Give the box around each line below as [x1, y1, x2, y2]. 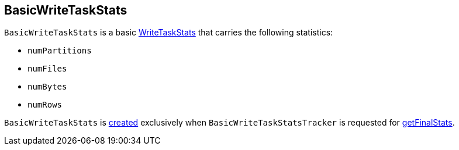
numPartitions [27, 46, 92, 56]
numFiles [27, 64, 67, 74]
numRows [27, 100, 63, 110]
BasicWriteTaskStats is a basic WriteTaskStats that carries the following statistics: [4, 27, 333, 38]
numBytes [27, 82, 67, 92]
